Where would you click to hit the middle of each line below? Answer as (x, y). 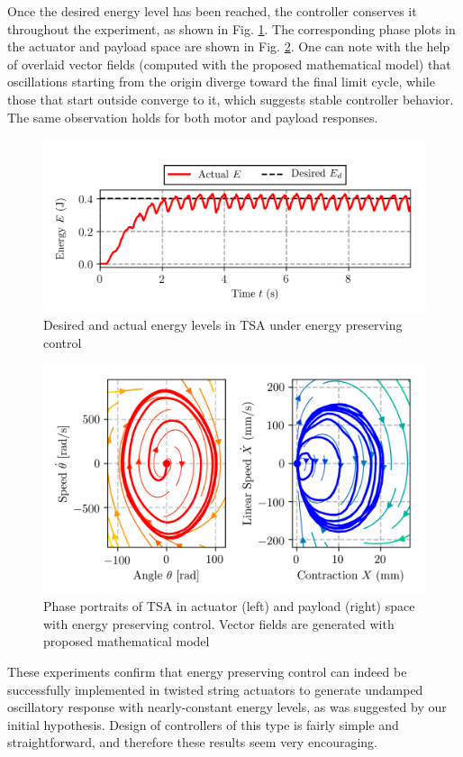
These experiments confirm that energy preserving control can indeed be (207, 672)
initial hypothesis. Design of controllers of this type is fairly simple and (203, 724)
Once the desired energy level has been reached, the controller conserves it (212, 11)
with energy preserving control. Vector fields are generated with (219, 623)
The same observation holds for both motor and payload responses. (193, 117)
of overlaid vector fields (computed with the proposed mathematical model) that (229, 64)
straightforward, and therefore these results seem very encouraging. (192, 742)
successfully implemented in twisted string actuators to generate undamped (215, 689)
